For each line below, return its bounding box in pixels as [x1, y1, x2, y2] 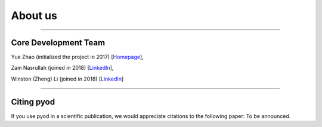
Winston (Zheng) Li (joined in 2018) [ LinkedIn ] [11, 75, 124, 82]
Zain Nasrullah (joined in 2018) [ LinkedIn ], [11, 64, 114, 72]
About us [11, 9, 58, 22]
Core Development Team [11, 38, 106, 48]
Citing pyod [11, 97, 55, 107]
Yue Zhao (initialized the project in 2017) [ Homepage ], [11, 54, 144, 61]
